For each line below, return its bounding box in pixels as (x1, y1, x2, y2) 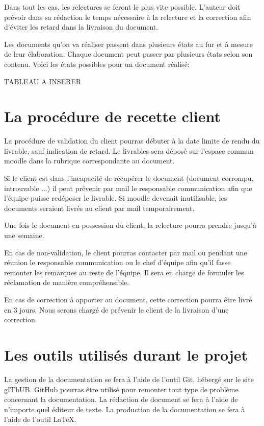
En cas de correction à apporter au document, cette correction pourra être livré (4, 294, 252, 304)
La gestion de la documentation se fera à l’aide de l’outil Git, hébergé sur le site (4, 373, 254, 384)
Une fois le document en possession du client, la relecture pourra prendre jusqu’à (4, 220, 256, 230)
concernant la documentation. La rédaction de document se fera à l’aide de (4, 394, 238, 405)
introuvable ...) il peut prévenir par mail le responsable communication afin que (4, 182, 252, 193)
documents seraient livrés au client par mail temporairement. (4, 202, 195, 213)
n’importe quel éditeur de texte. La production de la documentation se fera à (4, 404, 245, 414)
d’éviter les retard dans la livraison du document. (4, 21, 159, 32)
